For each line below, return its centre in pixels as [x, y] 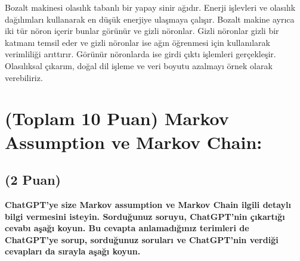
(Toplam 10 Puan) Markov [117, 118]
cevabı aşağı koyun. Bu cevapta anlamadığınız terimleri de [127, 228]
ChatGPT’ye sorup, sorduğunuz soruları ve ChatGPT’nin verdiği [142, 239]
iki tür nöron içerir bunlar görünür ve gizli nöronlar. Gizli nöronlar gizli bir [142, 31]
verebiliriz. [24, 77]
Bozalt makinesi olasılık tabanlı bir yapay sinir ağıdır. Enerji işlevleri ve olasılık [150, 7]
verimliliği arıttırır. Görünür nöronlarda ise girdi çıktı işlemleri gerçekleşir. [140, 54]
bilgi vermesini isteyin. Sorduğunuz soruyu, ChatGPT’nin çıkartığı [145, 216]
